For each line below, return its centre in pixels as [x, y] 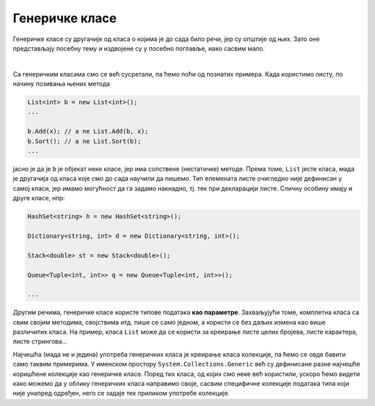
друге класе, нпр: [39, 198]
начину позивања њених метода [61, 84]
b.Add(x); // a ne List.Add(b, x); [88, 131]
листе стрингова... [40, 341]
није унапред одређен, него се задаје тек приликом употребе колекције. [122, 393]
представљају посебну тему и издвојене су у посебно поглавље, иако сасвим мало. [139, 48]
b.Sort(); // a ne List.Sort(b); [84, 141]
